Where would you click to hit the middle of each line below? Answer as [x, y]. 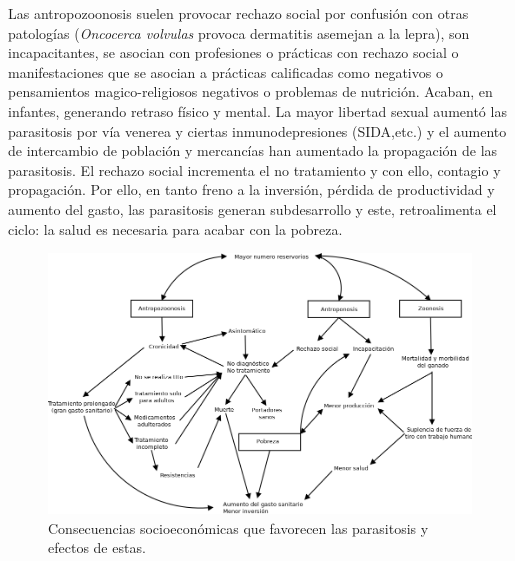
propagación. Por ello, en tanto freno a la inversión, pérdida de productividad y [251, 189]
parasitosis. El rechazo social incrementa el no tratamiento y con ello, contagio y [254, 169]
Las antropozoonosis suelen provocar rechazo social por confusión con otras [238, 13]
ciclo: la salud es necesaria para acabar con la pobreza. [175, 228]
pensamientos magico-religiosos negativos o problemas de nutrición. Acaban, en [250, 91]
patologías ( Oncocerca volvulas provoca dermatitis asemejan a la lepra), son [239, 32]
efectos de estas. [97, 547]
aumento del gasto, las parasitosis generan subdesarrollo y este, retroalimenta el [252, 208]
